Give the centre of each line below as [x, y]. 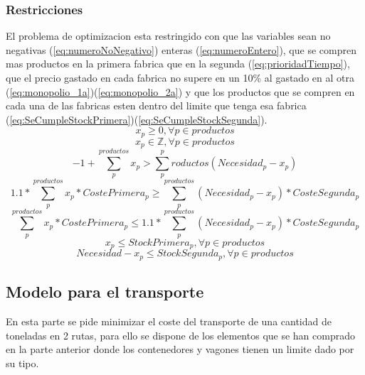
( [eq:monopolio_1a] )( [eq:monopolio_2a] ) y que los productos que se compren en [180, 91]
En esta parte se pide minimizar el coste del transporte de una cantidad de [169, 321]
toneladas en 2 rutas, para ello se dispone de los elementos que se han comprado [180, 335]
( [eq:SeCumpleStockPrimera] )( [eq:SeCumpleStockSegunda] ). [137, 119]
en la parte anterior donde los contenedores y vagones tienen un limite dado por [180, 349]
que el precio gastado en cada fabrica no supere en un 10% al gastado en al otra [180, 77]
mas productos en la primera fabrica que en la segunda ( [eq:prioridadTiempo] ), [178, 64]
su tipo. [22, 363]
